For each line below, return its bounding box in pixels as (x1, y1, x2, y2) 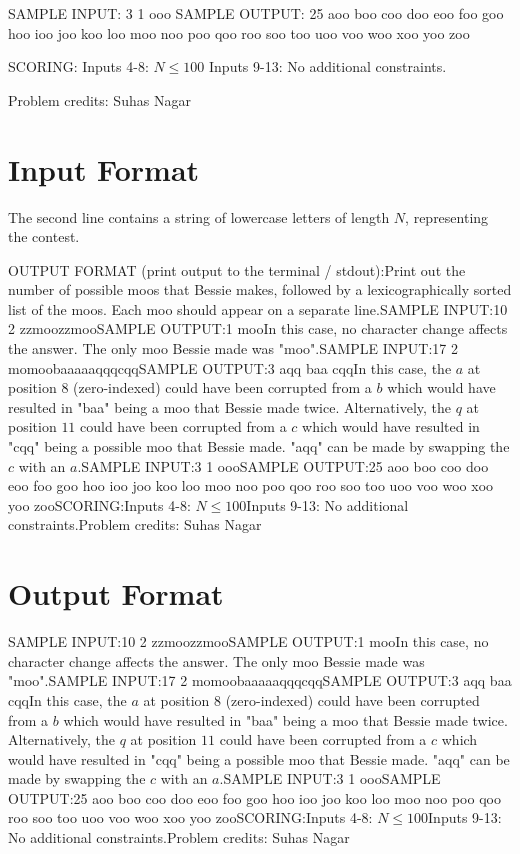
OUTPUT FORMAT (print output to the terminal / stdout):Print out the (8, 259, 466, 280)
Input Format (8, 148, 200, 189)
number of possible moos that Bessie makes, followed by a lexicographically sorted (8, 279, 512, 300)
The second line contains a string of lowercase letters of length (8, 206, 390, 227)
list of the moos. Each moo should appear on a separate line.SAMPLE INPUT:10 (8, 298, 508, 319)
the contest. (8, 226, 80, 247)
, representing (405, 206, 489, 227)
